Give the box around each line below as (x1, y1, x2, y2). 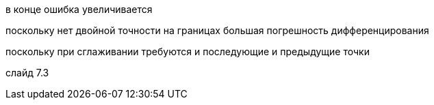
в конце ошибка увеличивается (5, 3, 153, 15)
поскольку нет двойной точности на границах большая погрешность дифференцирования (5, 25, 429, 36)
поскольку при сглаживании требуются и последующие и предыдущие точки (5, 46, 370, 57)
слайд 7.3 (5, 67, 49, 78)
